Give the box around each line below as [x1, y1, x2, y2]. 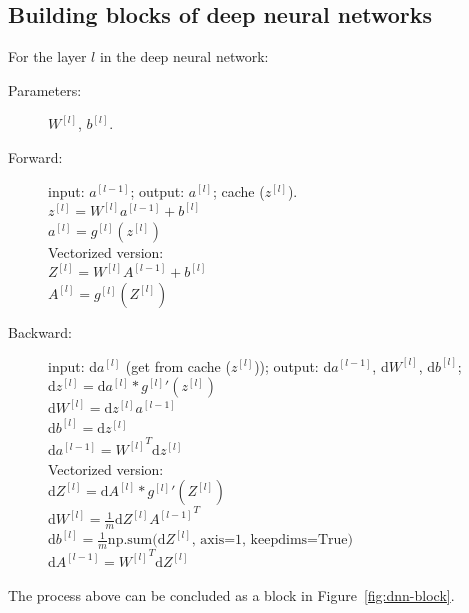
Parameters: [8, 79, 82, 100]
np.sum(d [107, 533, 166, 548]
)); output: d [254, 355, 332, 376]
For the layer [8, 46, 87, 67]
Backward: [8, 321, 73, 342]
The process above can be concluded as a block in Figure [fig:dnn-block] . [8, 584, 455, 605]
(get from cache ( [125, 355, 231, 376]
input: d [48, 355, 98, 376]
